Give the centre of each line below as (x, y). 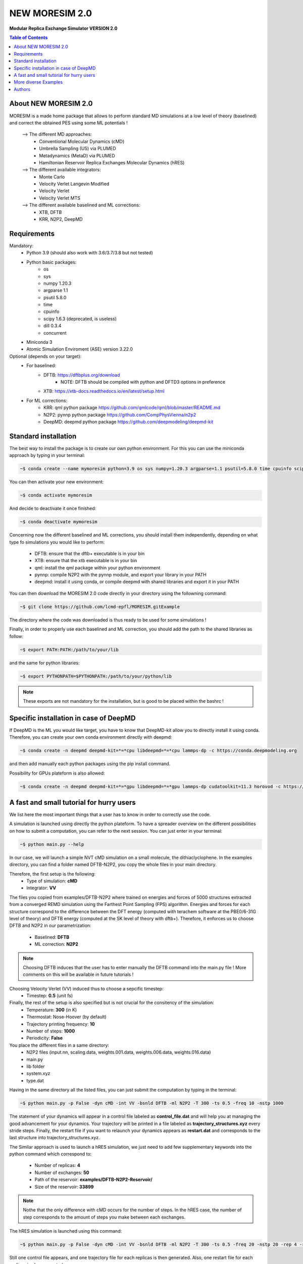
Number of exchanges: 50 (62, 1172)
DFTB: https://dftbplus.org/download (82, 375)
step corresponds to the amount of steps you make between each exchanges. (104, 1217)
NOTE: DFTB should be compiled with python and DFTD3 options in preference (143, 382)
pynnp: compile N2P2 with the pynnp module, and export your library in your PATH (120, 575)
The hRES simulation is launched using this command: (66, 1231)
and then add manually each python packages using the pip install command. (90, 764)
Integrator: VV (41, 888)
